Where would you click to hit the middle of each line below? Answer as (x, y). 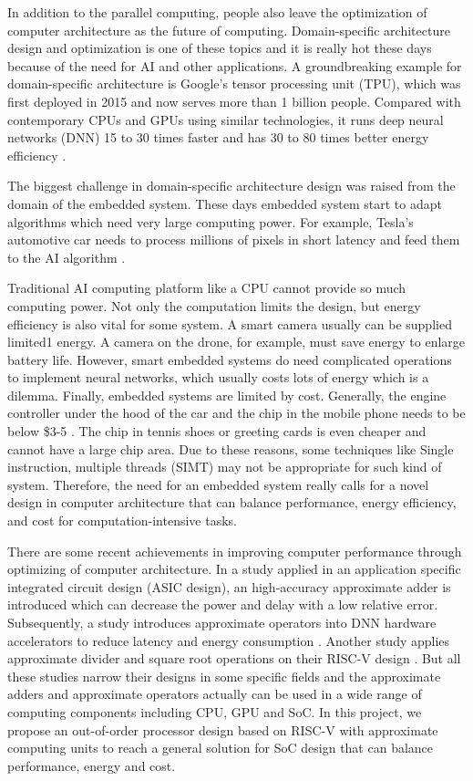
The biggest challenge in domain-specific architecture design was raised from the (231, 186)
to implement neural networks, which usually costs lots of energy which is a (218, 377)
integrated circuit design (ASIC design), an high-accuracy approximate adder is (229, 586)
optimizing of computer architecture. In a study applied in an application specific (234, 569)
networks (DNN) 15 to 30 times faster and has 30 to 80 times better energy (218, 137)
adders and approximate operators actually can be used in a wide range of (215, 694)
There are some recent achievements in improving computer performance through (235, 551)
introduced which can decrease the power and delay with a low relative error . (223, 604)
